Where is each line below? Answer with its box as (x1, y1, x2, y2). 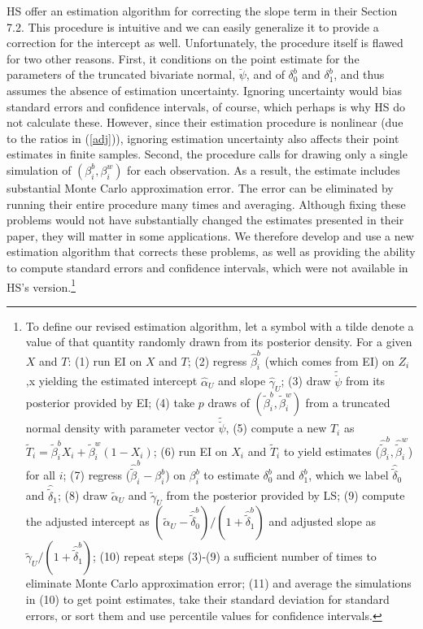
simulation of (7, 161, 72, 178)
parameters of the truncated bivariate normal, (7, 66, 236, 83)
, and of (246, 66, 285, 83)
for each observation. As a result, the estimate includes (127, 161, 400, 178)
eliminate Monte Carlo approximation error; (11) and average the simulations (25, 575, 412, 592)
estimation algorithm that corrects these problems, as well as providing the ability (7, 243, 416, 260)
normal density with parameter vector (25, 419, 215, 436)
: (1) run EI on (68, 352, 142, 369)
